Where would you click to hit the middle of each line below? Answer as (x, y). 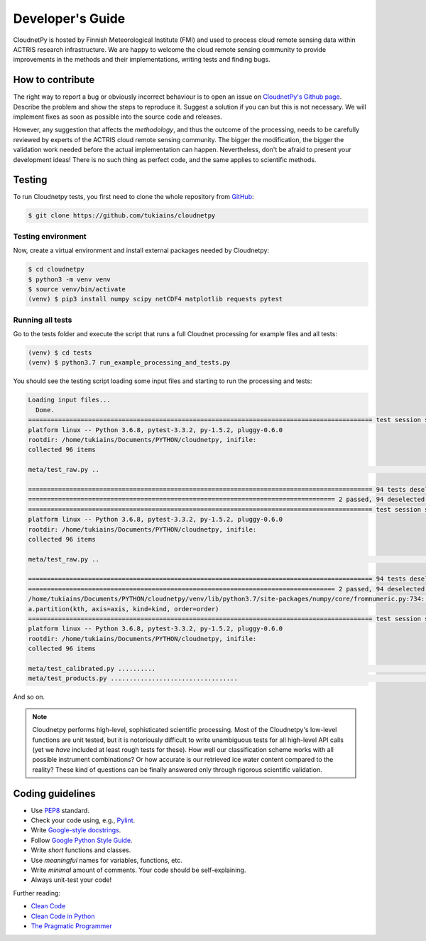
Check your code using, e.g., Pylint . (83, 820)
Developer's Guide (69, 18)
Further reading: (37, 893)
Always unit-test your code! (71, 880)
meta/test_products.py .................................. (133, 678)
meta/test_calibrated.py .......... (92, 668)
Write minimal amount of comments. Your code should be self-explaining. (138, 870)
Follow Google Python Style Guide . (82, 840)
